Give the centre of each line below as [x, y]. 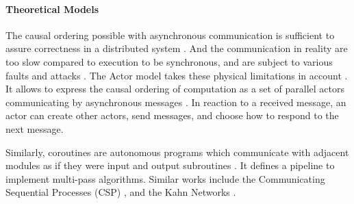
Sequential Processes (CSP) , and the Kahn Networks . [121, 192]
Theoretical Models [52, 9]
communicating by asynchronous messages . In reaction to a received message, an [176, 102]
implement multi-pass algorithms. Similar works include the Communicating [165, 178]
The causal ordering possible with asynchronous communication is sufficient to [170, 35]
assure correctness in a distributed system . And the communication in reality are [177, 48]
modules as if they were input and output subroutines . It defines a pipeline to [170, 165]
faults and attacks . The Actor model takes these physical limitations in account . [177, 75]
